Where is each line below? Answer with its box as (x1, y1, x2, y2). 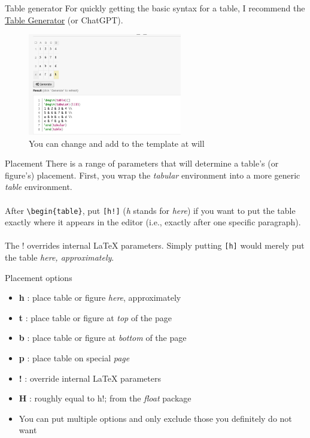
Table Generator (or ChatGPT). (5, 13, 123, 26)
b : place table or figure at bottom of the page (19, 331, 187, 344)
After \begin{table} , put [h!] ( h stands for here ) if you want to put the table (5, 204, 296, 216)
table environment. (5, 180, 72, 193)
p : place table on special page (19, 351, 130, 364)
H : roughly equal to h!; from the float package (19, 392, 192, 404)
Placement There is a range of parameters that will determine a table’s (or (5, 157, 279, 170)
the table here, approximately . (5, 251, 114, 263)
